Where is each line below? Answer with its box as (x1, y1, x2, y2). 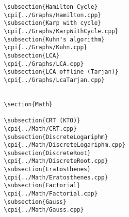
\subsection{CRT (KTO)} (4, 117, 81, 124)
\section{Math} (4, 100, 53, 108)
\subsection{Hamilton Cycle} (4, 3, 98, 10)
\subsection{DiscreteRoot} (4, 149, 91, 157)
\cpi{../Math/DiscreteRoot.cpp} (4, 158, 108, 165)
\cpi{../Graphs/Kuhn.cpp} (4, 44, 87, 51)
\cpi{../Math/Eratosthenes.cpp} (4, 174, 108, 181)
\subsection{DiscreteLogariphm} (4, 133, 108, 140)
